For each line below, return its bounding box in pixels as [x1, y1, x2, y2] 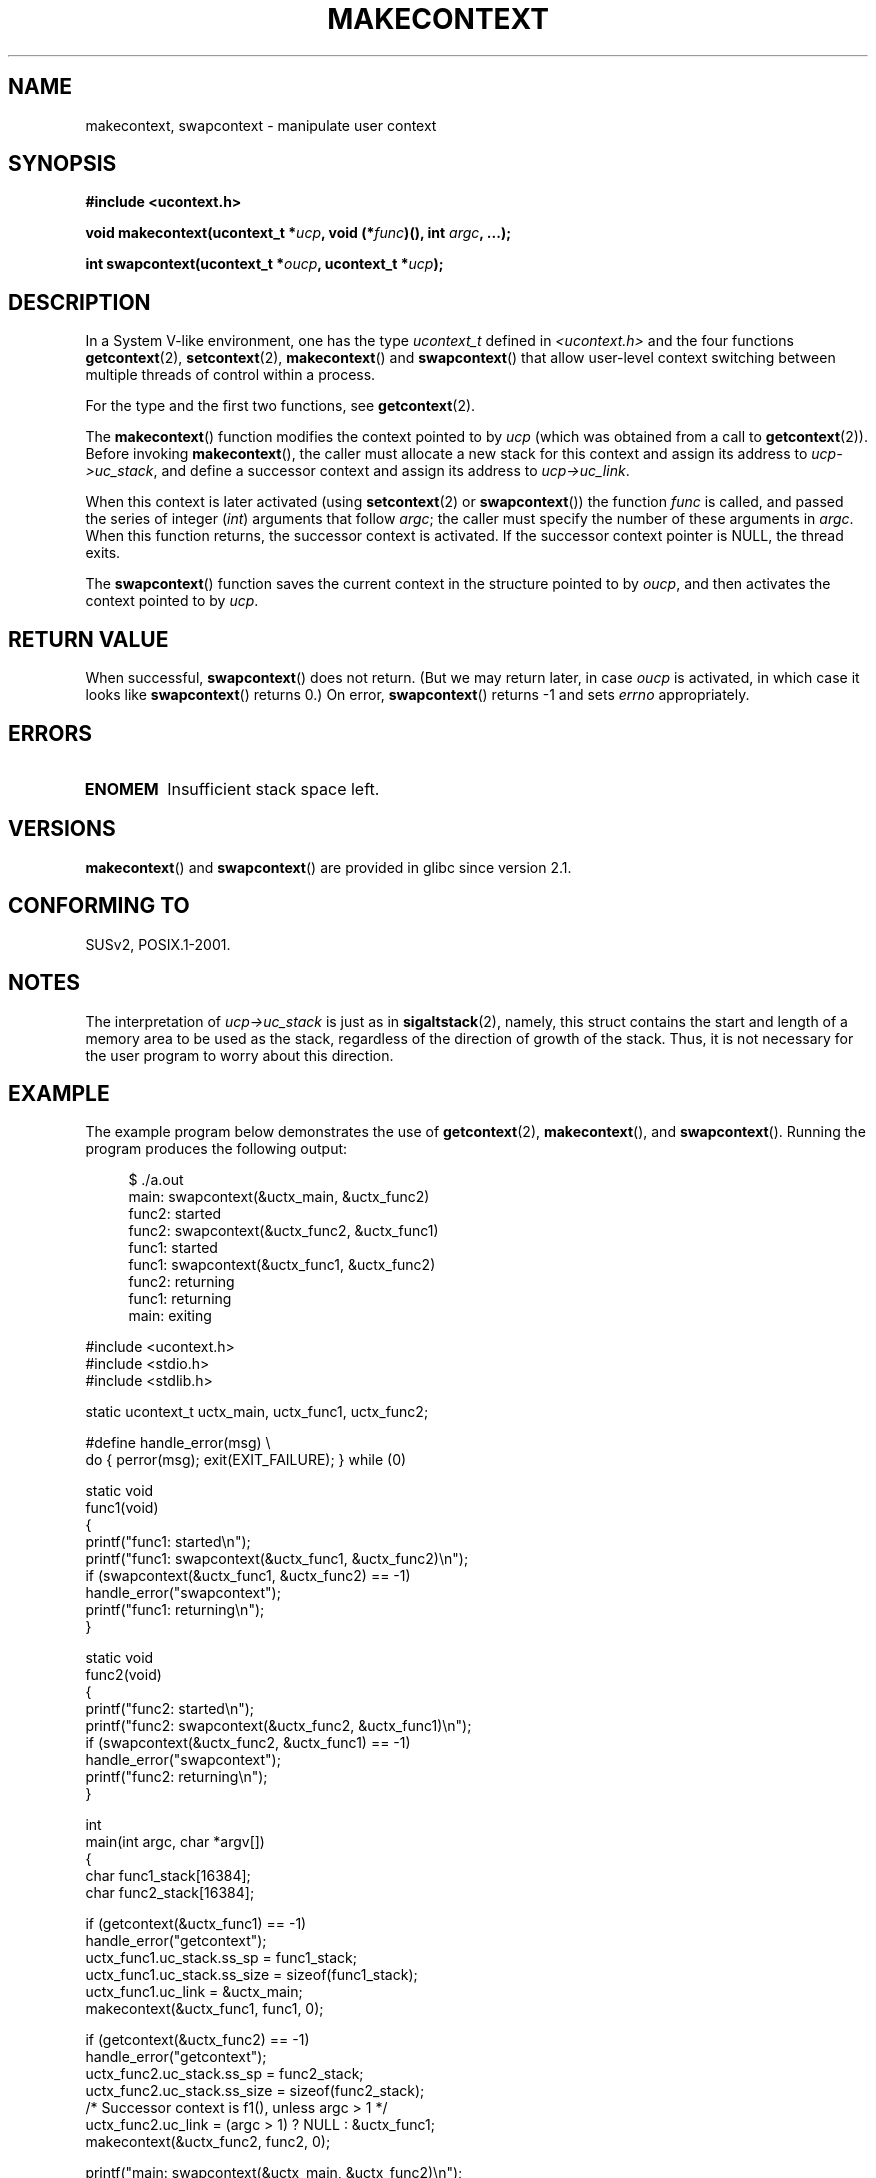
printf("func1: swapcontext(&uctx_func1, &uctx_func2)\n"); [85, 1550, 469, 1568]
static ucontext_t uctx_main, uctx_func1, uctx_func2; [85, 1403, 429, 1421]
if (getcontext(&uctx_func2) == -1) [85, 2031, 310, 2049]
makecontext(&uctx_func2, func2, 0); [85, 2133, 331, 2151]
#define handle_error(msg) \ [85, 1434, 271, 1452]
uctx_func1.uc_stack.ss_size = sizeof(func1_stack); [85, 1966, 418, 1984]
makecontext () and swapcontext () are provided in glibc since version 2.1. [85, 858, 572, 876]
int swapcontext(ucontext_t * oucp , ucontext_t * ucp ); [85, 255, 444, 273]
